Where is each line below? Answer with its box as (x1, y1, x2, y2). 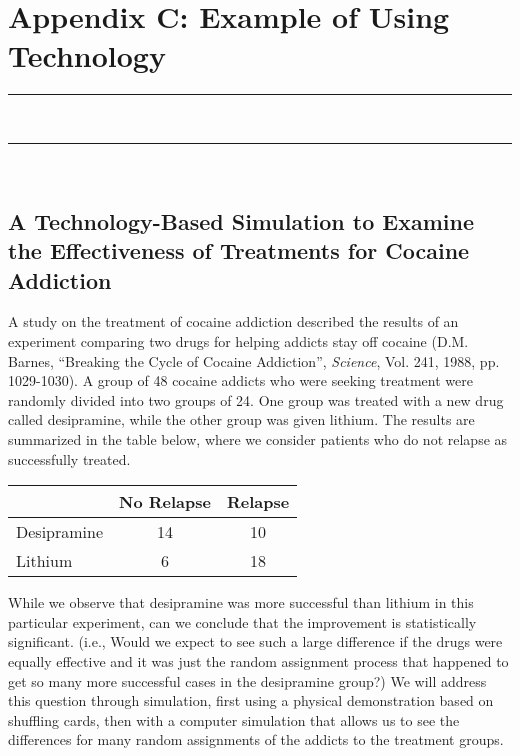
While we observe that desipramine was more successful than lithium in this (8, 592, 474, 613)
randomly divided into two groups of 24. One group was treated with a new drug (8, 389, 504, 410)
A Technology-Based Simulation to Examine (8, 205, 474, 236)
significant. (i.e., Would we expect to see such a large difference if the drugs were (8, 631, 503, 652)
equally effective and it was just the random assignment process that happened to (8, 651, 509, 672)
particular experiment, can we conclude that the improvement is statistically (8, 611, 477, 632)
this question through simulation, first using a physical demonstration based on (8, 690, 494, 711)
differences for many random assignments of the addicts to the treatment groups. (8, 729, 504, 750)
